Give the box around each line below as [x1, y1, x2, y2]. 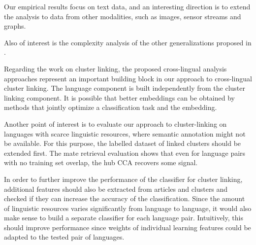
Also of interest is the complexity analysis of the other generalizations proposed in [4, 37, 252, 47]
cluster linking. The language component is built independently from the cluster [4, 83, 245, 93]
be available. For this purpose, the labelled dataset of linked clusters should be [4, 138, 241, 148]
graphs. [4, 21, 26, 31]
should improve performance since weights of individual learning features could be [4, 222, 251, 232]
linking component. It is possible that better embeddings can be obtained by [4, 92, 235, 103]
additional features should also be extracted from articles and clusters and [4, 183, 228, 194]
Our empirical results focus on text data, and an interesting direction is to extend [4, 1, 251, 11]
